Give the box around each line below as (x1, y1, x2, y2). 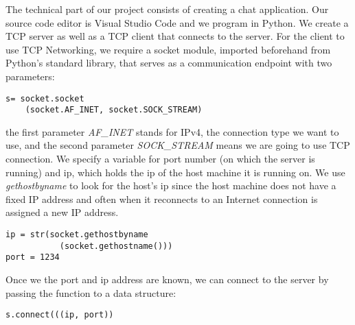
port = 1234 (5, 252, 60, 263)
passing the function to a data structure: (5, 285, 176, 300)
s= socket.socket (5, 93, 84, 104)
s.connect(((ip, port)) (5, 310, 114, 320)
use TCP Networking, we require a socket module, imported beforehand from (5, 42, 331, 56)
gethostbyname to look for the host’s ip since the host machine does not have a (5, 178, 336, 193)
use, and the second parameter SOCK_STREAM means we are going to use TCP (5, 138, 350, 152)
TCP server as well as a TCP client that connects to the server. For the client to (5, 29, 345, 43)
